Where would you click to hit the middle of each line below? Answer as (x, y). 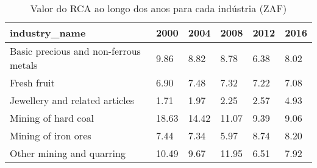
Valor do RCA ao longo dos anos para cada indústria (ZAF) (158, 8)
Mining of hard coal (52, 118)
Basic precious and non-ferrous (75, 51)
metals (24, 65)
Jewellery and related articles (72, 100)
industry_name (48, 33)
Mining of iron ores (51, 135)
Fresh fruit (32, 82)
